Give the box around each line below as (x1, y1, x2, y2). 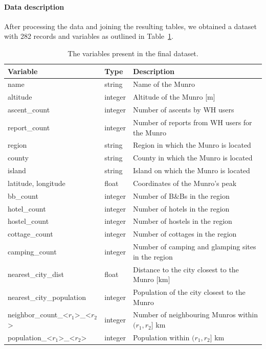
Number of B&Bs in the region (132, 190, 230, 201)
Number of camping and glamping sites (132, 241, 256, 252)
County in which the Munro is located (132, 152, 253, 163)
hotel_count (8, 203, 46, 214)
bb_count (8, 190, 38, 201)
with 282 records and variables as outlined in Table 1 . (4, 31, 173, 41)
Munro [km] (132, 274, 170, 285)
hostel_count (8, 216, 49, 226)
